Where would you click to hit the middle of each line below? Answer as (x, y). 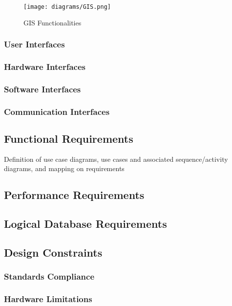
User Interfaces (34, 44)
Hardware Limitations (48, 299)
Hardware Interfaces (45, 67)
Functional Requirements (69, 139)
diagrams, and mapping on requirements (64, 168)
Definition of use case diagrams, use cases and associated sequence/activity (116, 159)
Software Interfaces (42, 89)
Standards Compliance (49, 276)
